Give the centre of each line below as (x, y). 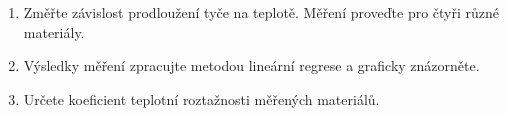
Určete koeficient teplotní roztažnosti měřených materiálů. (201, 98)
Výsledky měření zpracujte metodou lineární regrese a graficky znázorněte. (251, 65)
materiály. (54, 31)
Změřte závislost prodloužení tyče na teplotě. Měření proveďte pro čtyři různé (261, 12)
